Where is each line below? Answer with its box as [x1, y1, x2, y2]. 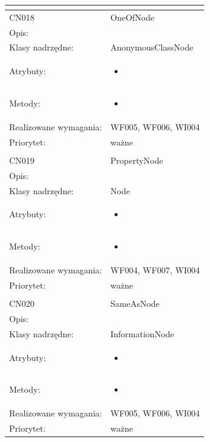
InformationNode [110, 327, 174, 340]
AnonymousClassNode [110, 41, 194, 54]
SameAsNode [110, 297, 160, 310]
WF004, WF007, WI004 [110, 264, 200, 276]
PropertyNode [110, 153, 163, 166]
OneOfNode [110, 10, 155, 23]
